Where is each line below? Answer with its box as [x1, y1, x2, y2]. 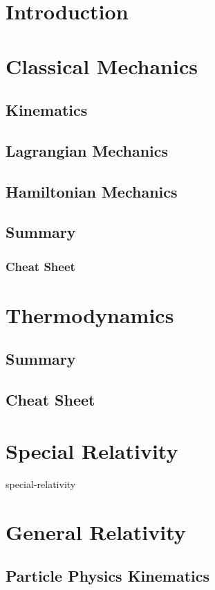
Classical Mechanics [6, 51, 198, 80]
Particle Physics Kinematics [6, 565, 210, 587]
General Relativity [6, 517, 186, 546]
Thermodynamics [6, 300, 174, 329]
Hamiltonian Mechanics [6, 180, 178, 202]
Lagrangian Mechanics [6, 139, 169, 161]
